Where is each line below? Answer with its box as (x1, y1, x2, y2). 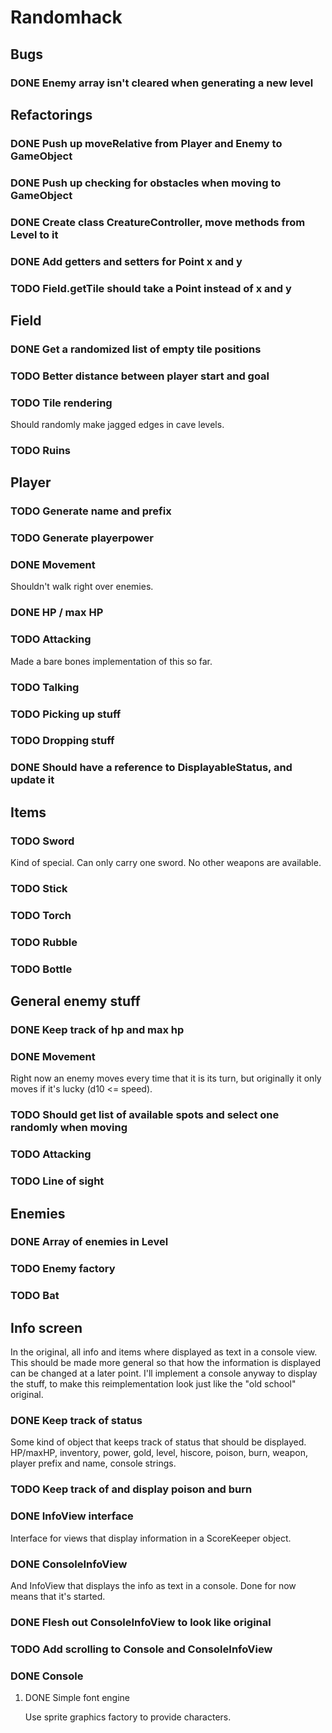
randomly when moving (10, 1121, 128, 1135)
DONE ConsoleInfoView (10, 1557, 128, 1571)
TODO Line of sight (10, 1174, 105, 1188)
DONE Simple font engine (24, 1692, 131, 1704)
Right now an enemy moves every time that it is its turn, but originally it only (10, 1072, 322, 1085)
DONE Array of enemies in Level (10, 1235, 169, 1249)
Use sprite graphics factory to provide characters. (24, 1711, 232, 1723)
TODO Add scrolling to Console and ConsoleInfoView (10, 1642, 273, 1656)
